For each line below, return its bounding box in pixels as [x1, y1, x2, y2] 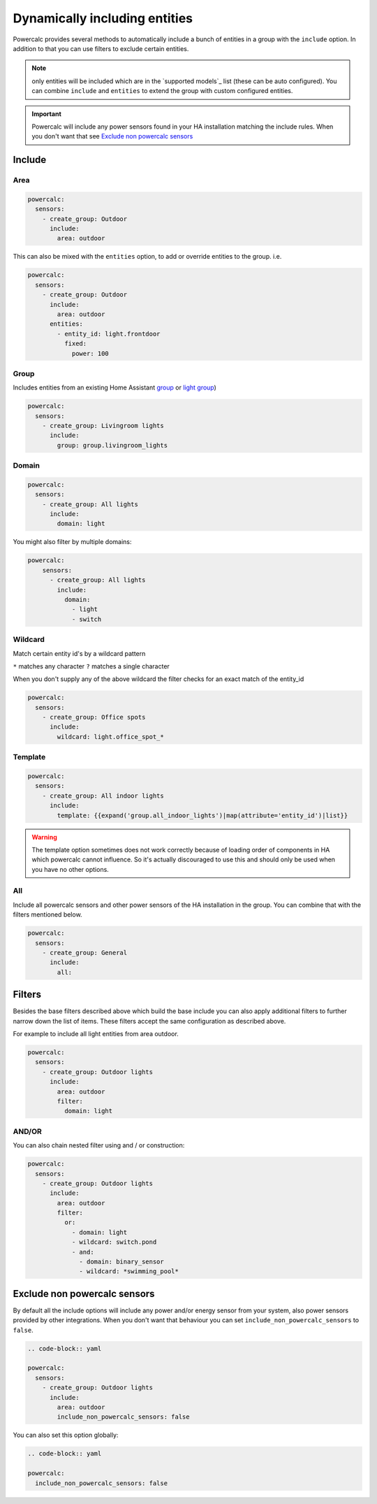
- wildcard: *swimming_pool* [79, 1268, 179, 1275]
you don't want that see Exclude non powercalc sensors [31, 132, 193, 141]
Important [31, 109, 62, 118]
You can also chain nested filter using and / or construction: [13, 1141, 185, 1150]
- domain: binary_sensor [79, 1258, 164, 1266]
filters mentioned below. [13, 910, 83, 919]
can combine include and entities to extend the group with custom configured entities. [31, 87, 293, 95]
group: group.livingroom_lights [57, 441, 168, 449]
